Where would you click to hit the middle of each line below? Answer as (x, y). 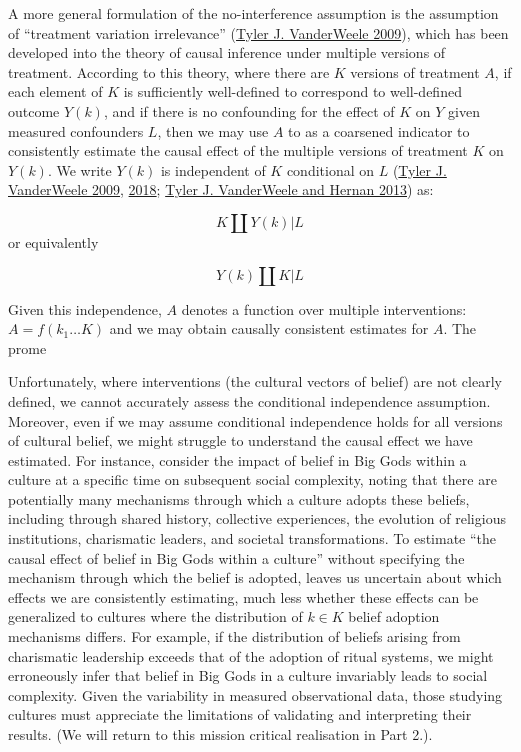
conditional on (330, 169)
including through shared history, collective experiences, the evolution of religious (257, 518)
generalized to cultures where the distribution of (155, 616)
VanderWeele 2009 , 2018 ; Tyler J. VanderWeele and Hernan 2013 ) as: (221, 189)
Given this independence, (85, 308)
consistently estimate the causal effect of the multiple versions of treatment (238, 150)
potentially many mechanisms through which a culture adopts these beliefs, (239, 498)
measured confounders (76, 130)
